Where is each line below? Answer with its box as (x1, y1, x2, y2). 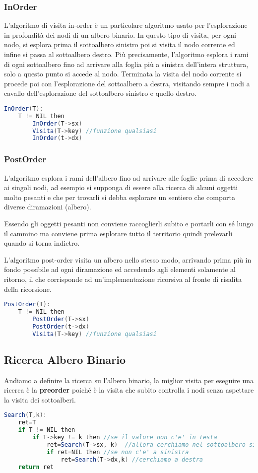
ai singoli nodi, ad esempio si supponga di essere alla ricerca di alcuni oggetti (4, 182, 238, 193)
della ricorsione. (4, 283, 52, 294)
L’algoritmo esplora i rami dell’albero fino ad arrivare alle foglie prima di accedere (4, 172, 253, 183)
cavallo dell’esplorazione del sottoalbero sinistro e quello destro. (4, 88, 196, 98)
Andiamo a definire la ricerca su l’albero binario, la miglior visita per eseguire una (4, 375, 254, 385)
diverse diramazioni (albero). (4, 202, 91, 212)
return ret (18, 463, 54, 471)
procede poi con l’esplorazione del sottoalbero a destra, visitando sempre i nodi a (4, 78, 250, 88)
